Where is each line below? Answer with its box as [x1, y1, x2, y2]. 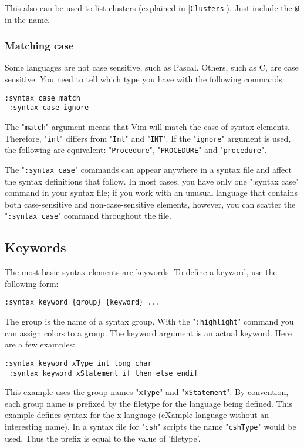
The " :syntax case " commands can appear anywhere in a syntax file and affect [5, 163, 292, 175]
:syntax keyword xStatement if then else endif [9, 369, 198, 377]
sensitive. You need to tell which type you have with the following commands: [5, 73, 285, 85]
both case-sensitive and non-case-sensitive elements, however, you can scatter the [5, 198, 296, 210]
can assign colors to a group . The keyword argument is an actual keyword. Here [5, 326, 292, 339]
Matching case [5, 38, 74, 53]
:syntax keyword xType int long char [5, 359, 152, 367]
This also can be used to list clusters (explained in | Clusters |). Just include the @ [5, 2, 299, 14]
